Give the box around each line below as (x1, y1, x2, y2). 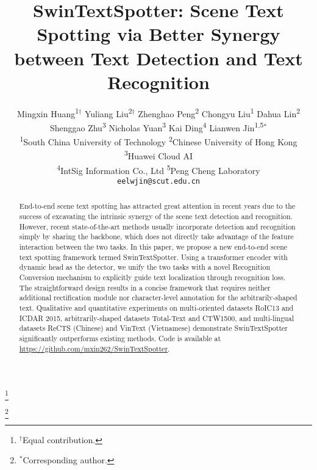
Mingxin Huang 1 (16, 105, 79, 120)
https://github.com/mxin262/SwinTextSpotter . (19, 343, 170, 353)
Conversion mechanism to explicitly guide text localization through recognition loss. (19, 272, 286, 282)
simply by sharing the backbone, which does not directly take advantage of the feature (19, 231, 294, 242)
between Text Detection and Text (14, 45, 303, 70)
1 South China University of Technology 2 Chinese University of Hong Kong (20, 134, 297, 148)
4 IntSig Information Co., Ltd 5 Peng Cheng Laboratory (57, 162, 260, 176)
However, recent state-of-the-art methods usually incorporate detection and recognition (19, 221, 296, 231)
